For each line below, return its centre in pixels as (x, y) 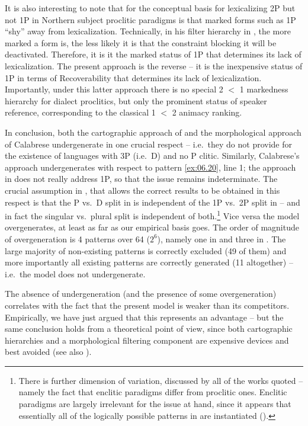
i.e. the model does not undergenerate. (75, 273)
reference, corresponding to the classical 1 (80, 112)
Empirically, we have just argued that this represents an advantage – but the (144, 317)
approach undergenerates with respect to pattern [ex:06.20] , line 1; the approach (150, 167)
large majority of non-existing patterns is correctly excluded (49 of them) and (146, 250)
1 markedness (264, 89)
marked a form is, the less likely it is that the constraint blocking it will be (141, 42)
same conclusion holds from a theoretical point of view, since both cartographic (149, 329)
